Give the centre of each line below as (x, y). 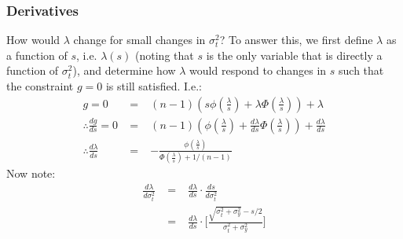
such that (361, 70)
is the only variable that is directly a (294, 55)
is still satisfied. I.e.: (154, 86)
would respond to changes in (258, 70)
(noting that (165, 55)
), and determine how (124, 70)
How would (33, 40)
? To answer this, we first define (296, 40)
